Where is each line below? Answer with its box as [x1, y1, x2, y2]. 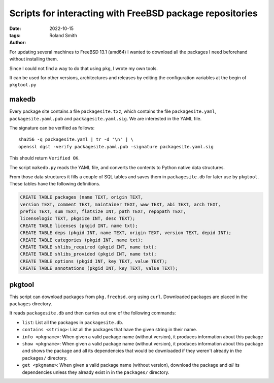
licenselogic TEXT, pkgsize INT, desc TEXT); [20, 216, 135, 221]
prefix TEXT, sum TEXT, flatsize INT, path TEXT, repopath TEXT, [20, 209, 186, 214]
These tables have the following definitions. [9, 181, 101, 187]
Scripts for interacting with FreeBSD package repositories [9, 8, 258, 19]
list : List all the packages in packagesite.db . [22, 319, 124, 325]
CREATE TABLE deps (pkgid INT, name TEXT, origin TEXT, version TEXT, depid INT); [20, 230, 232, 236]
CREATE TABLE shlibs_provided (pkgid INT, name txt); [20, 251, 157, 257]
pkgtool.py [9, 82, 37, 88]
